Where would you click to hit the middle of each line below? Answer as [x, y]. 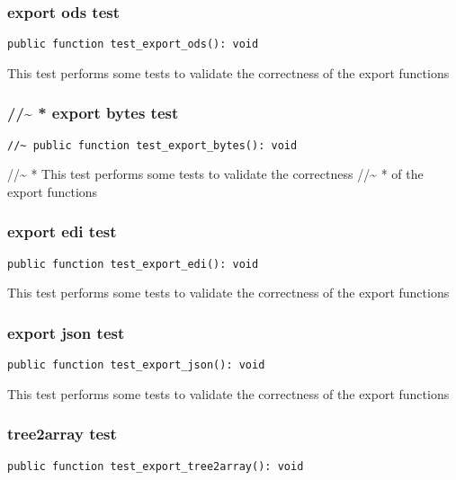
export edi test [62, 231]
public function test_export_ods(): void [133, 44]
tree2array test [62, 434]
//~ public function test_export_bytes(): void [152, 145]
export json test [66, 332]
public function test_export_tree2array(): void [156, 466]
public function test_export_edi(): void [133, 264]
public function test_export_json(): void [136, 365]
